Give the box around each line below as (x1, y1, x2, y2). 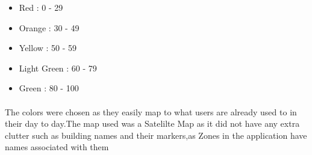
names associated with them (5, 141, 109, 153)
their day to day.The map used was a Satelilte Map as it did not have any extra (5, 117, 300, 130)
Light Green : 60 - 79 (19, 61, 97, 74)
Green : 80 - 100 (19, 82, 79, 94)
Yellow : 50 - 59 (19, 41, 77, 54)
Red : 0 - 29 (19, 1, 63, 13)
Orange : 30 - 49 (19, 21, 80, 34)
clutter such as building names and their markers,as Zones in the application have (5, 129, 307, 141)
